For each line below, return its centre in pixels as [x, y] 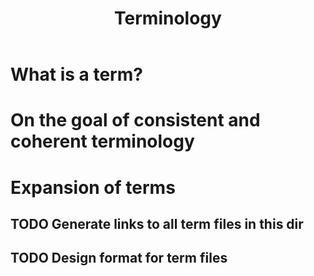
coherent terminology [102, 141]
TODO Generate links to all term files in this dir [157, 223]
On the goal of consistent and [135, 120]
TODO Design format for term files [119, 258]
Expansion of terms [93, 187]
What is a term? [76, 74]
